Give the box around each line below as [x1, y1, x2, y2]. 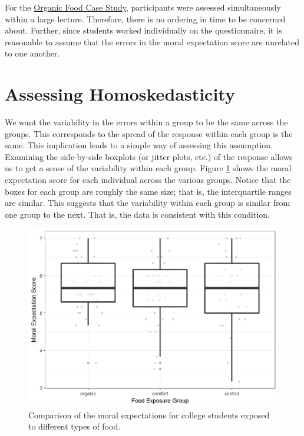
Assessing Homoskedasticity [5, 82, 235, 106]
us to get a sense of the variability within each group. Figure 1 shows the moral [5, 162, 292, 174]
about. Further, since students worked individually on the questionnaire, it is [5, 24, 282, 36]
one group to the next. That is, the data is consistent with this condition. [5, 208, 270, 220]
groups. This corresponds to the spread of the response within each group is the [5, 127, 293, 139]
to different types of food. [28, 420, 121, 432]
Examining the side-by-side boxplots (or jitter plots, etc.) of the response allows [5, 150, 293, 162]
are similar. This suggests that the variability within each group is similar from [5, 197, 290, 209]
